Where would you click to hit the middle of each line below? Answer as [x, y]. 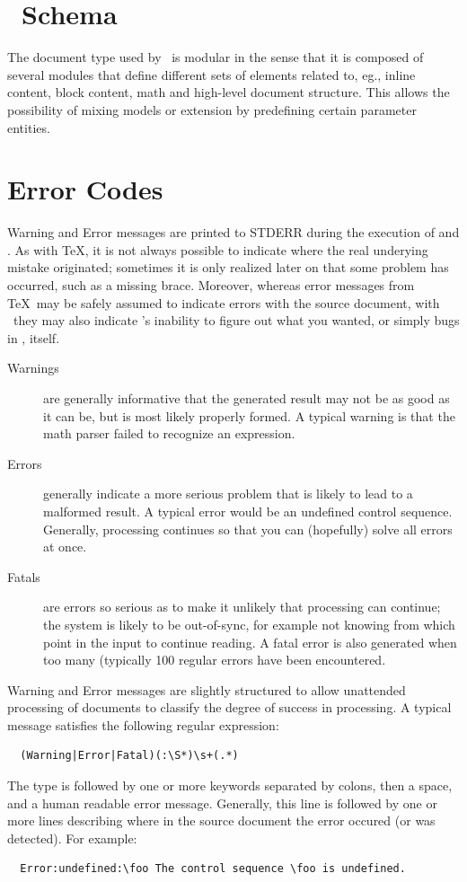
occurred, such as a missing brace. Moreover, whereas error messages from [211, 285]
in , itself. [34, 337]
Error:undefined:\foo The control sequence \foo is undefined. [213, 869]
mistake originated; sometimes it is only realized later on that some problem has [228, 267]
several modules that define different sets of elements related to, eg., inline [211, 74]
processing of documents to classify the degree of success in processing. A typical [229, 707]
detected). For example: [72, 838]
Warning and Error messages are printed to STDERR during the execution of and [233, 232]
